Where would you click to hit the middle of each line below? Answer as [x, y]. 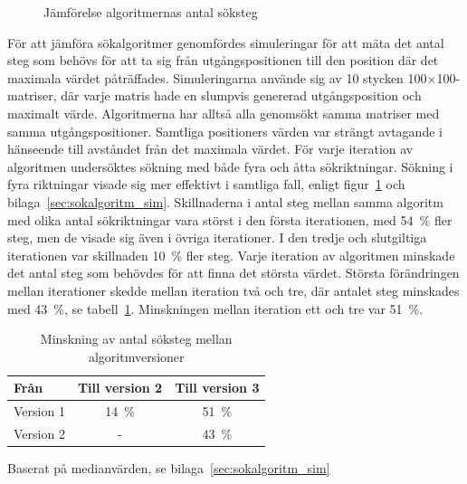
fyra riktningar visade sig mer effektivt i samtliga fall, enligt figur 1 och [206, 184]
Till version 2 [120, 388]
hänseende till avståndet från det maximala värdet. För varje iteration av [210, 149]
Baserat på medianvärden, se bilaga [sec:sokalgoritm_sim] [169, 468]
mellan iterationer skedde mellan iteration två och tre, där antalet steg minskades [233, 290]
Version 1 [39, 411]
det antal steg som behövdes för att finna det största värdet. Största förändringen [233, 273]
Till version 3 [217, 388]
